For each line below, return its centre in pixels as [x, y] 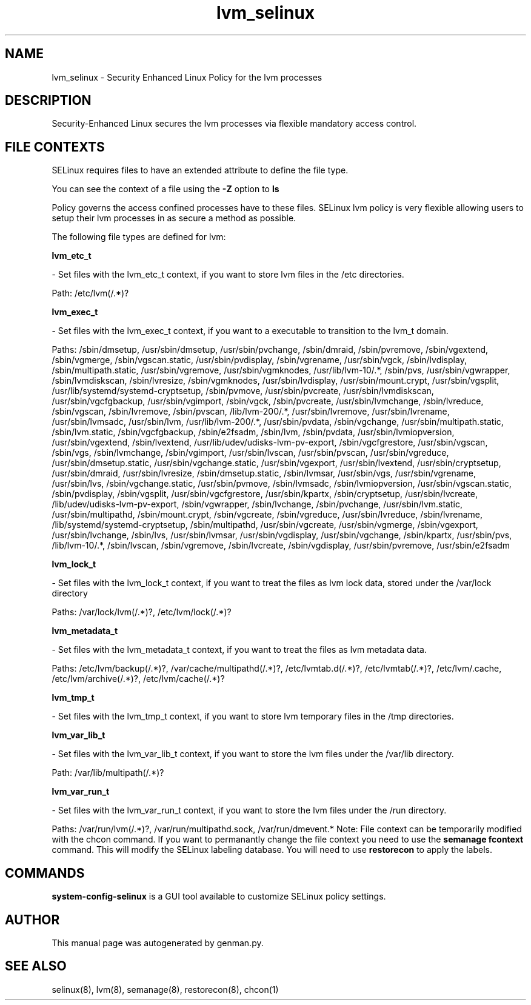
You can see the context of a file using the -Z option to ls [165, 189]
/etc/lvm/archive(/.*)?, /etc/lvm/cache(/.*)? [138, 679]
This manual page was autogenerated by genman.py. [158, 943]
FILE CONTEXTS [55, 147]
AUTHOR [32, 920]
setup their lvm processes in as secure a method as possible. [174, 218]
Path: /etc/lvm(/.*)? [90, 293]
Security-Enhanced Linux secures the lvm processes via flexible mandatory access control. [234, 124]
